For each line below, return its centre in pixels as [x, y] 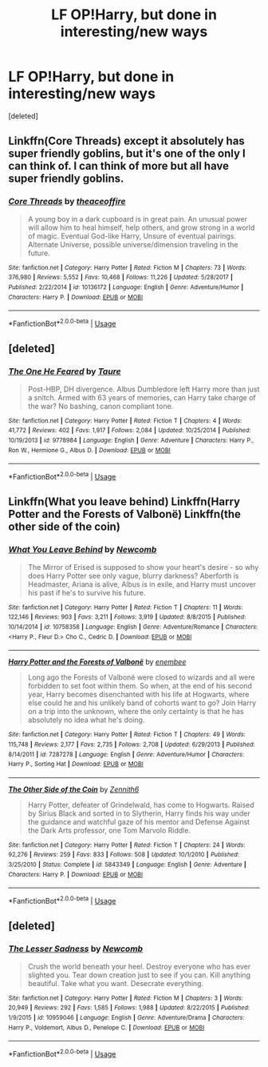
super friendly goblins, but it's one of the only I [127, 154]
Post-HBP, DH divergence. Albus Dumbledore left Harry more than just [144, 389]
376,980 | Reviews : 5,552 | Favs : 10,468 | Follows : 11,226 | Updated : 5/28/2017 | [121, 278]
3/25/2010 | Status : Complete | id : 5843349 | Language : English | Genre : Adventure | [128, 865]
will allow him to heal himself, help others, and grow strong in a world [141, 227]
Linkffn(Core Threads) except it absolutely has [126, 141]
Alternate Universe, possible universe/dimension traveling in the [133, 244]
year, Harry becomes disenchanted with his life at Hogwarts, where [138, 695]
